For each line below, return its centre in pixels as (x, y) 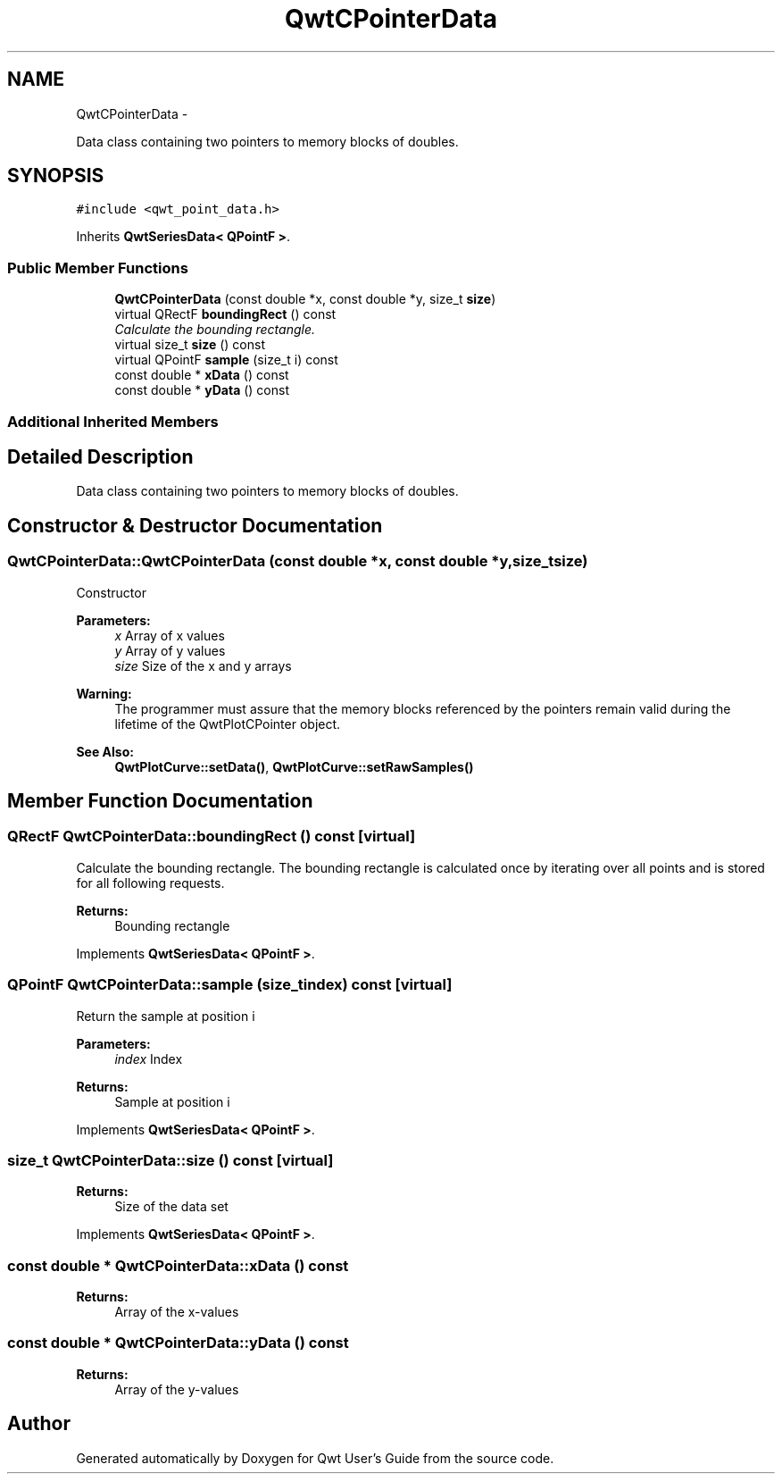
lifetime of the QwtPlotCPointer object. (228, 724)
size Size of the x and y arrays (203, 665)
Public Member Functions (98, 268)
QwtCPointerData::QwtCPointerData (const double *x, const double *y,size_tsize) (298, 561)
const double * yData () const (202, 390)
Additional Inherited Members (113, 421)
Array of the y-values (177, 1389)
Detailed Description (100, 456)
